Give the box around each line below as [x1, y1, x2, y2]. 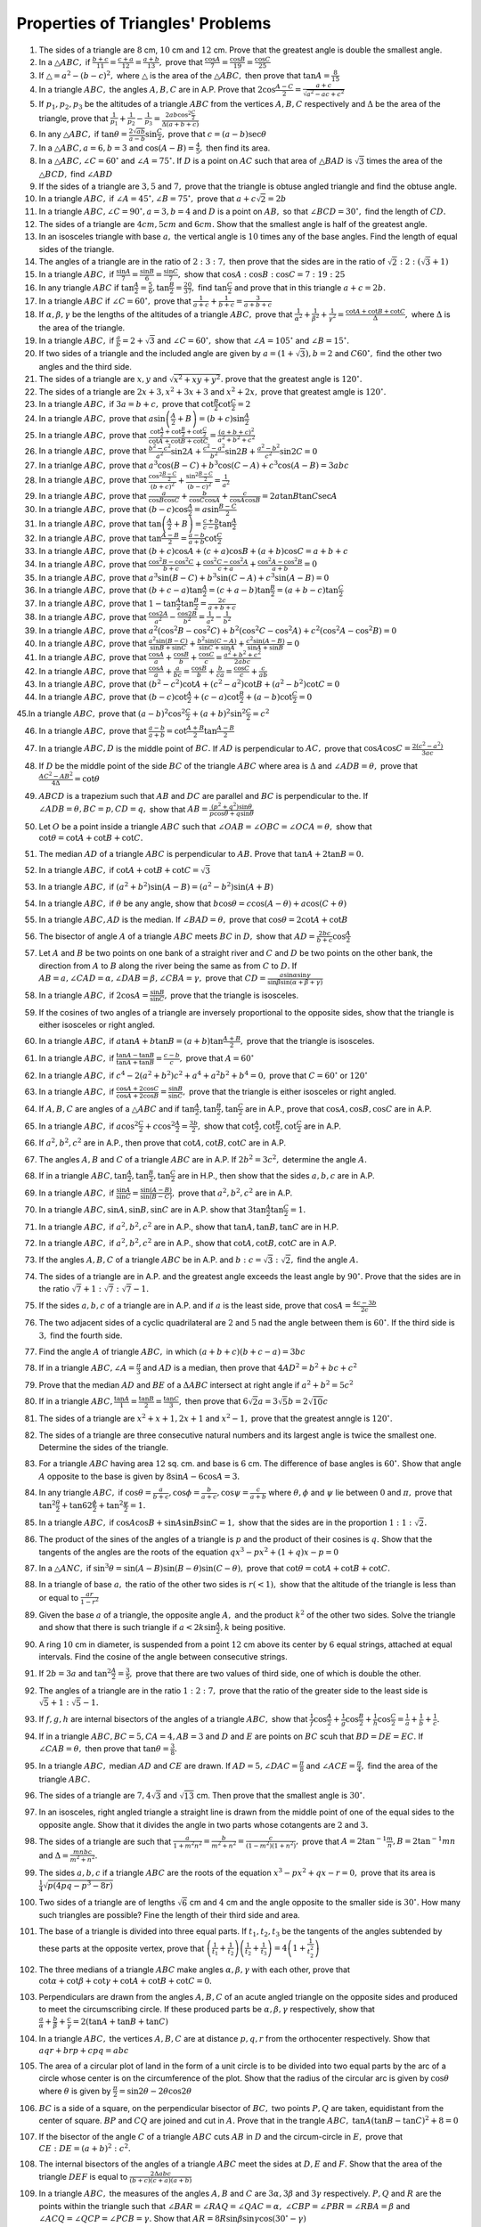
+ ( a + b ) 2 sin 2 [192, 707, 247, 719]
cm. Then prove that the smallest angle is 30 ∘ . [196, 1789, 365, 1801]
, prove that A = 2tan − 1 [295, 1835, 387, 1847]
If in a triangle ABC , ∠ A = [38, 1363, 135, 1374]
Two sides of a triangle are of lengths [38, 1897, 175, 1907]
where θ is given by [38, 2085, 111, 2096]
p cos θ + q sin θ [209, 809, 254, 818]
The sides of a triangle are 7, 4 [38, 1791, 151, 1801]
